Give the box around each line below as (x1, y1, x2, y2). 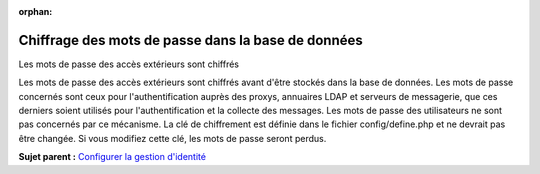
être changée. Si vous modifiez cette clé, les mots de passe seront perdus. (18, 132, 327, 144)
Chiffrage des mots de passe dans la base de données (18, 31, 364, 49)
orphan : (18, 6, 53, 17)
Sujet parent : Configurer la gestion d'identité (18, 151, 207, 163)
